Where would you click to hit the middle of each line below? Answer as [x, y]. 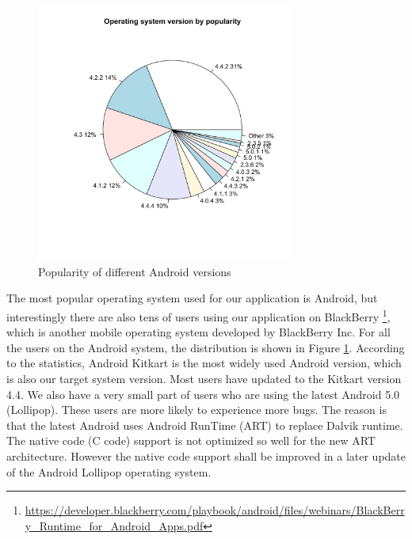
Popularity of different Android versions [135, 271]
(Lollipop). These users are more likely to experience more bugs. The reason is [196, 410]
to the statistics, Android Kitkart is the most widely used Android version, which [204, 363]
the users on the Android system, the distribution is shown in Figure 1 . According [206, 347]
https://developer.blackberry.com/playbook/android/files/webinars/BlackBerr [215, 510]
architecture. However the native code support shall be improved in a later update [206, 456]
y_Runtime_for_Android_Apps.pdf [114, 525]
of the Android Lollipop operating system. [109, 471]
